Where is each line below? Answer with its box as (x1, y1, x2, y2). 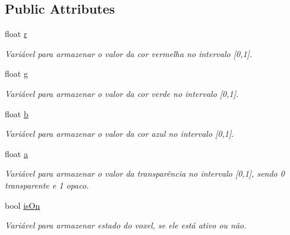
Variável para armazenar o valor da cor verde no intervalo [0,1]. (5, 87, 239, 99)
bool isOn (5, 199, 40, 211)
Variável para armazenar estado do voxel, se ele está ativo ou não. (5, 219, 247, 231)
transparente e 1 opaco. (5, 178, 89, 191)
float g (5, 67, 28, 80)
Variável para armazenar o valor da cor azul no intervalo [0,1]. (5, 127, 234, 140)
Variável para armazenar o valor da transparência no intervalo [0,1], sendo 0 (5, 167, 285, 180)
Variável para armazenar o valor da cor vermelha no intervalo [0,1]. (5, 47, 253, 59)
